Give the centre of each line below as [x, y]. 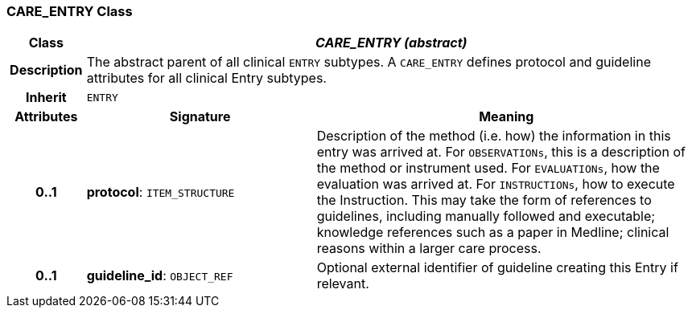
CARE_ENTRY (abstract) [391, 43]
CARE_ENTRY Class [70, 11]
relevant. [343, 284]
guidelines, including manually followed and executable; [486, 216]
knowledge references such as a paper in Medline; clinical [493, 232]
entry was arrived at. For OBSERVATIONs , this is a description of [501, 152]
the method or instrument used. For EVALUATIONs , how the [488, 168]
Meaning [507, 117]
